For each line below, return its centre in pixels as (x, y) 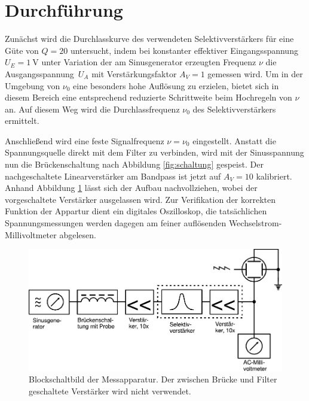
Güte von (22, 50)
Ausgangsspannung (39, 73)
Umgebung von (33, 85)
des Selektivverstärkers (234, 109)
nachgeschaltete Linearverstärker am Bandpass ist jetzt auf (113, 176)
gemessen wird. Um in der (255, 73)
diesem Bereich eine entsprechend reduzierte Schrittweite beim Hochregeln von (149, 97)
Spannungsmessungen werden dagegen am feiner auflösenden (116, 223)
